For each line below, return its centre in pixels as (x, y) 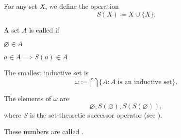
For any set (21, 6)
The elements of (28, 98)
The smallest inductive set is (46, 73)
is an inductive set (145, 82)
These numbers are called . (44, 131)
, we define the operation (82, 6)
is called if (44, 29)
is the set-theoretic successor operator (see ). (96, 115)
